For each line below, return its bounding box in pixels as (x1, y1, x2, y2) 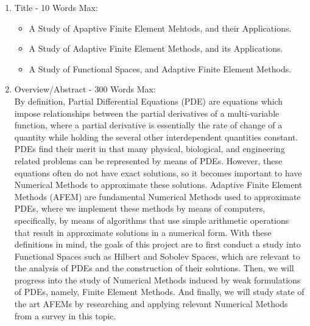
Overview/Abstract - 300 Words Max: (14, 83, 156, 95)
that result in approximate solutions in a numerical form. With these (14, 226, 272, 238)
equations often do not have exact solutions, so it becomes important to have (14, 166, 302, 179)
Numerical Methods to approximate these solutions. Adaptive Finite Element (14, 178, 303, 191)
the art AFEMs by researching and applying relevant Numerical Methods (14, 297, 288, 310)
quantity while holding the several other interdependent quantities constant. (14, 130, 298, 143)
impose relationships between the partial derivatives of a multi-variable (14, 106, 280, 119)
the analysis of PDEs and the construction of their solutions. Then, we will (14, 262, 294, 274)
